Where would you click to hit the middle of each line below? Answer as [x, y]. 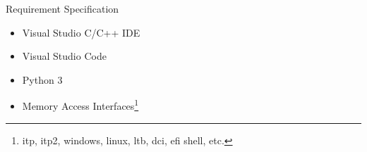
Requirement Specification [62, 8]
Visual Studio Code [64, 56]
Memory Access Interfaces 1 [80, 105]
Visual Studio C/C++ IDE [81, 32]
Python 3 [42, 79]
